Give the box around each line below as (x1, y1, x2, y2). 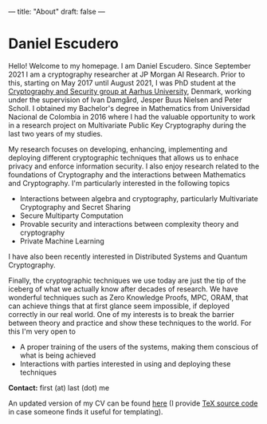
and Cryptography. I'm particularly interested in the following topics (8, 178, 230, 188)
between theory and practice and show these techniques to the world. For (8, 318, 252, 327)
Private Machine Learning (19, 236, 105, 246)
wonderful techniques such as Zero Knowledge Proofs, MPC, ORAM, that (8, 292, 249, 302)
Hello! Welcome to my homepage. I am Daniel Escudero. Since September (8, 61, 251, 70)
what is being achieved (19, 351, 96, 360)
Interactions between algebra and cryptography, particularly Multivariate (19, 193, 259, 203)
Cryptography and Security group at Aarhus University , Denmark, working (8, 86, 252, 96)
